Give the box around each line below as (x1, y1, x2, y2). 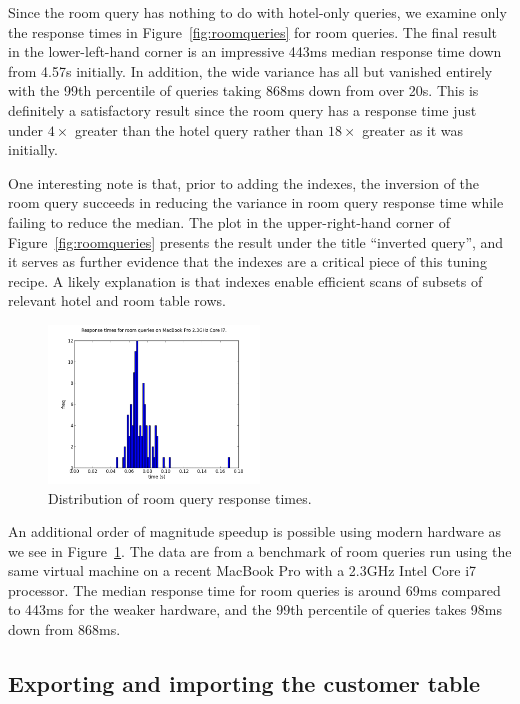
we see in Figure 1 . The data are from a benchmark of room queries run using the (8, 540, 512, 561)
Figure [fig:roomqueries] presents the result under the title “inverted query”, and (8, 231, 504, 252)
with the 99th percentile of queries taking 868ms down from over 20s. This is (8, 80, 479, 101)
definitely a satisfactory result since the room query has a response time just (8, 99, 477, 120)
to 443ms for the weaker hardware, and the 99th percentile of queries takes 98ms (8, 599, 502, 620)
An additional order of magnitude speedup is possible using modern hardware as (8, 521, 502, 542)
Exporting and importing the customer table (8, 668, 481, 699)
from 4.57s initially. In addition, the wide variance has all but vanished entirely (8, 60, 493, 81)
